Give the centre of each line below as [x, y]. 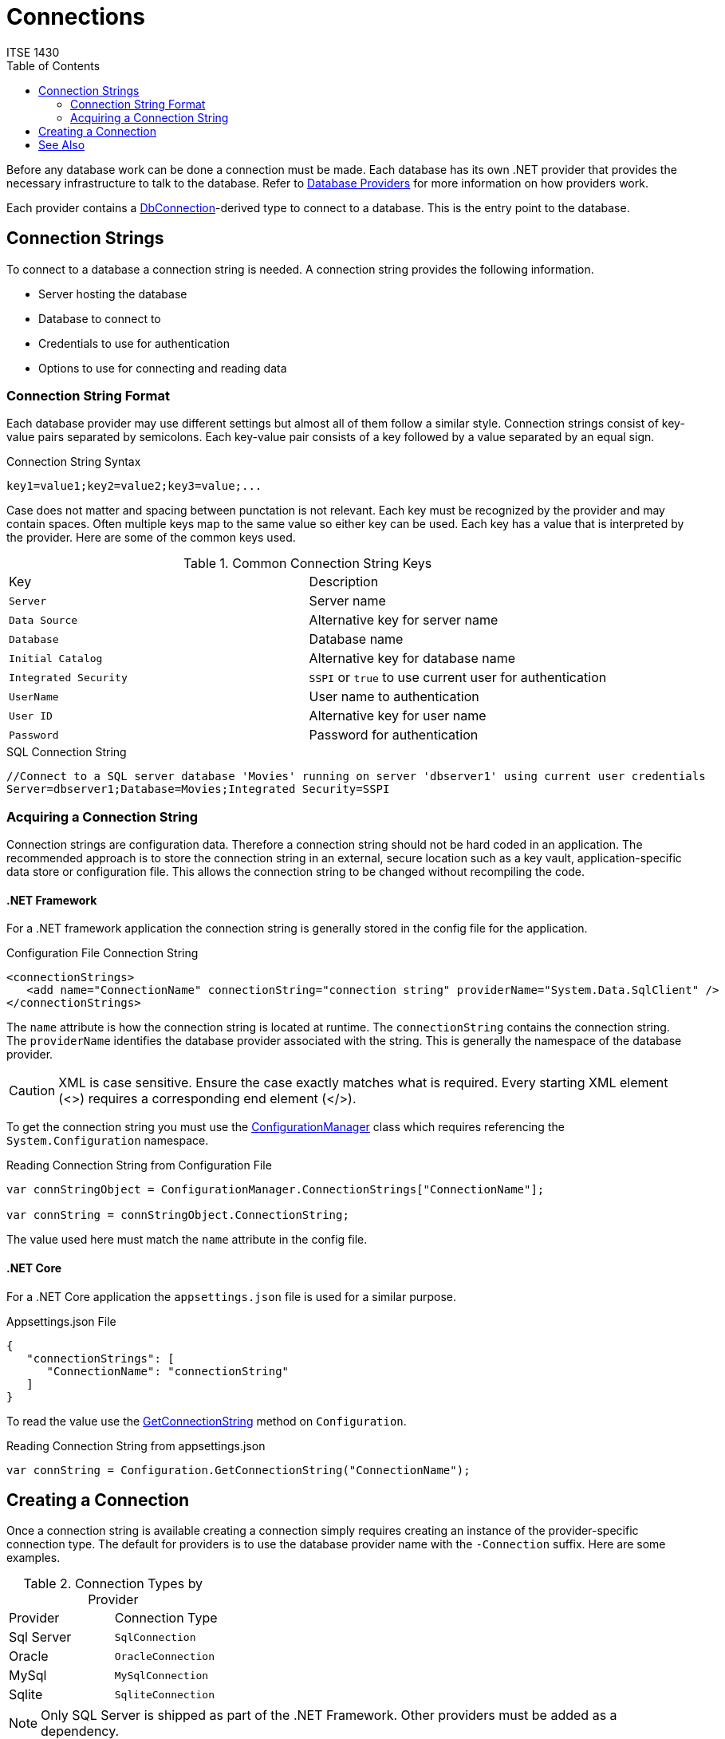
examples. [33, 1558]
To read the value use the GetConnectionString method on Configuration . [207, 1421]
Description [344, 582]
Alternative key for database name [412, 659]
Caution [32, 1091]
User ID [31, 716]
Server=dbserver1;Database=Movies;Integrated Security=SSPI [198, 789]
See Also [62, 144]
